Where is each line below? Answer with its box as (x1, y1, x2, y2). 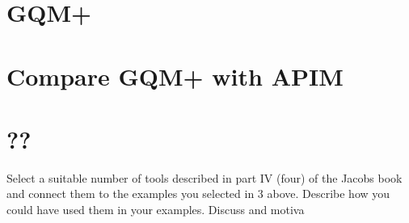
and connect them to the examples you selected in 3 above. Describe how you (6, 185, 390, 202)
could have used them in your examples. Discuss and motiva (6, 201, 305, 218)
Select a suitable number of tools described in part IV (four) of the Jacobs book (6, 169, 403, 186)
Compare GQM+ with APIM (6, 59, 344, 92)
